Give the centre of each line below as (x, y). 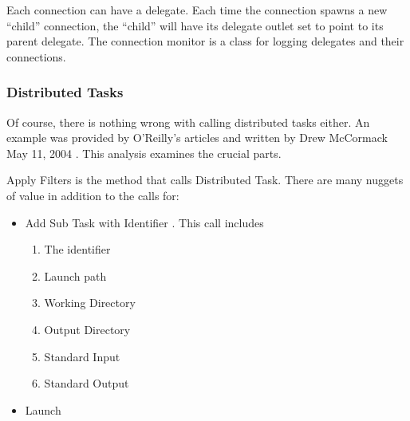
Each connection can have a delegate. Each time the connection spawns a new (197, 10)
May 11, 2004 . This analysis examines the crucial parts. (144, 153)
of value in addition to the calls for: (93, 195)
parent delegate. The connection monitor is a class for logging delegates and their (205, 41)
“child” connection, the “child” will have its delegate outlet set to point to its (195, 25)
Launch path (75, 275)
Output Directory (87, 329)
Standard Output (87, 383)
